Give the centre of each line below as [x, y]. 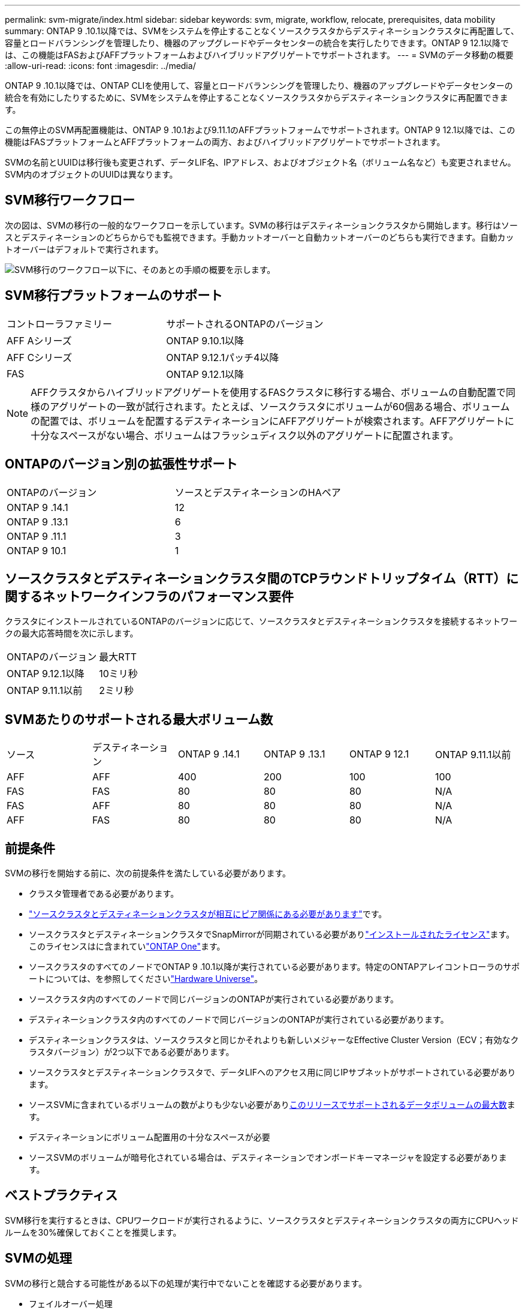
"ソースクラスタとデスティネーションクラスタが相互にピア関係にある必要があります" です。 [208, 914]
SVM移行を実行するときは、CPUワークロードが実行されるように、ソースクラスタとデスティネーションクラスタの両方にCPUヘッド [262, 1220]
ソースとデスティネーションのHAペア [258, 492]
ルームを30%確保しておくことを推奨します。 [93, 1232]
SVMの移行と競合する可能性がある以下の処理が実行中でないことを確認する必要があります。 [186, 1283]
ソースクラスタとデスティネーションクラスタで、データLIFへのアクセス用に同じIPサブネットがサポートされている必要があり [272, 1072]
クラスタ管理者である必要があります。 [104, 894]
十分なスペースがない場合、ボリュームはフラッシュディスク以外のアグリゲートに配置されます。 [245, 435]
